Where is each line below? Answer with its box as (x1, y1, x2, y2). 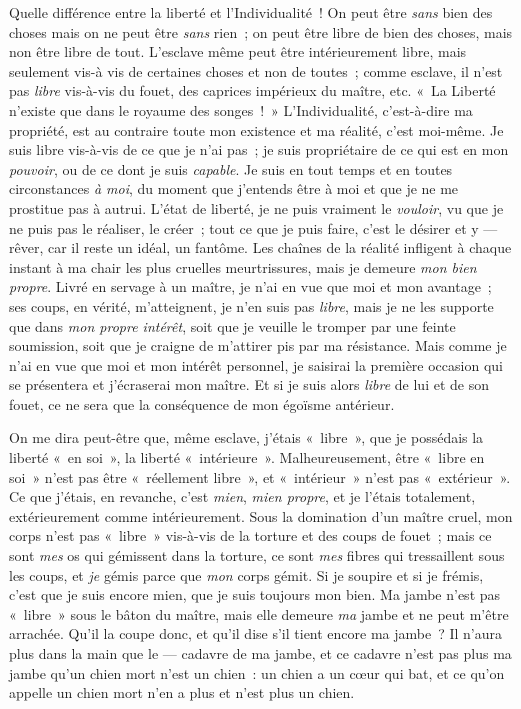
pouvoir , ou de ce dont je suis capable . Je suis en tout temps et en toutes (9, 158, 453, 179)
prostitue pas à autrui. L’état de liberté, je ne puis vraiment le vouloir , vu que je (9, 197, 504, 218)
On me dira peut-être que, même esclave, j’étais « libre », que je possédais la (9, 427, 484, 448)
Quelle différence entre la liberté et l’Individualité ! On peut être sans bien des (9, 2, 493, 22)
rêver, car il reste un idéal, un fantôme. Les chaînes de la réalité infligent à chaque (9, 237, 512, 258)
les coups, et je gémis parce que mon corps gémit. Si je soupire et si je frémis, (9, 564, 484, 585)
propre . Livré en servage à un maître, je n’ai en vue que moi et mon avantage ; (9, 276, 492, 297)
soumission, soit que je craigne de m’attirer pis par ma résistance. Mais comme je (9, 335, 507, 356)
